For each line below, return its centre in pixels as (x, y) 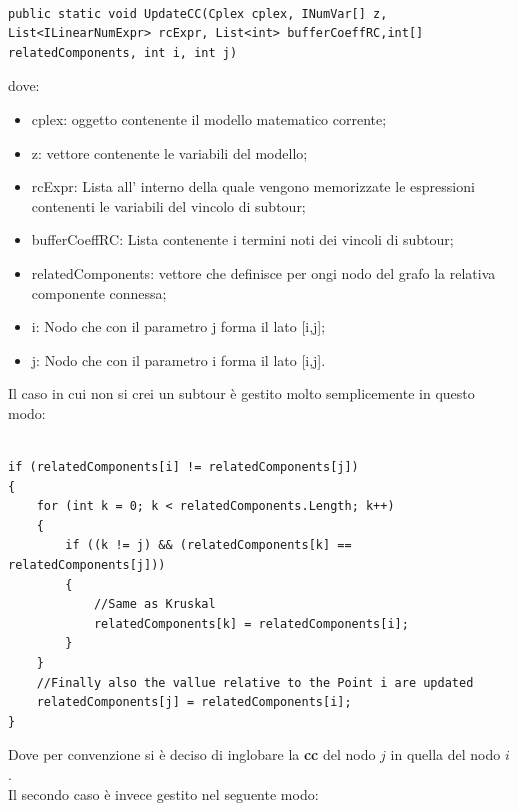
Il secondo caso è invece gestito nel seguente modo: (163, 793)
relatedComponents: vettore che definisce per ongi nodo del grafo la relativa (263, 272)
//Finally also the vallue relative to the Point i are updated (255, 682)
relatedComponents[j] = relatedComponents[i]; (194, 702)
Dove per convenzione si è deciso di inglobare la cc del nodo (192, 754)
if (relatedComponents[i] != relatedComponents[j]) (183, 467)
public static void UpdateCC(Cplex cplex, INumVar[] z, (198, 13)
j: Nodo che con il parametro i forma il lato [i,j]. (178, 359)
